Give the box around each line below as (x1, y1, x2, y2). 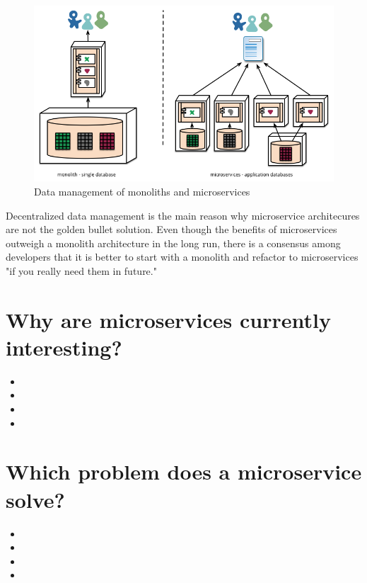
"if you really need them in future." (6, 263, 157, 278)
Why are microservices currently (6, 305, 331, 334)
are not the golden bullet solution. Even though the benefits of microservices (6, 222, 337, 237)
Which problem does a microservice (6, 457, 362, 486)
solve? (6, 485, 65, 514)
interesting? (6, 332, 122, 361)
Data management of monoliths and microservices (34, 183, 250, 198)
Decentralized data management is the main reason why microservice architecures (6, 208, 360, 222)
